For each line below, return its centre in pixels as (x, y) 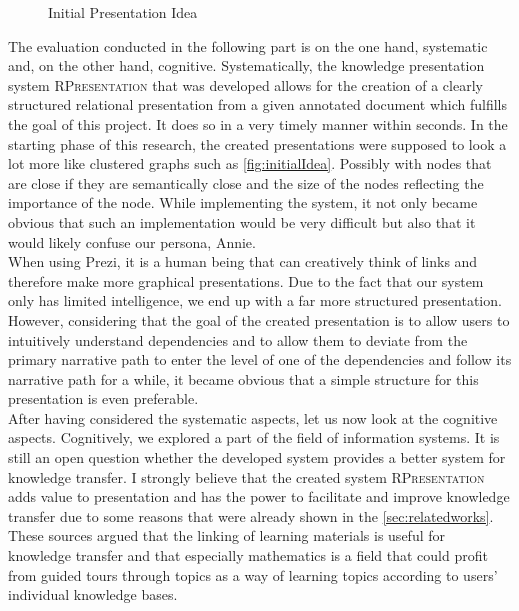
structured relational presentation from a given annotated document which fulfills (258, 104)
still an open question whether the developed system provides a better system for (257, 457)
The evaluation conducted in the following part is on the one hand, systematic (248, 45)
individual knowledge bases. (93, 594)
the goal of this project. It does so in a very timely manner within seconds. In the (258, 123)
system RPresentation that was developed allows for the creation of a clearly (245, 84)
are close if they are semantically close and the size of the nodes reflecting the (246, 182)
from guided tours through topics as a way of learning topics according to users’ (253, 574)
